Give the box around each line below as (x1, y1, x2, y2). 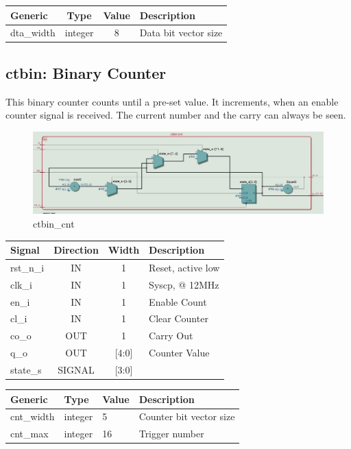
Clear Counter (149, 311, 208, 326)
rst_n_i (10, 260, 45, 274)
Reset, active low (149, 260, 220, 274)
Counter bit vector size (138, 409, 235, 424)
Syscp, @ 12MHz (149, 277, 219, 291)
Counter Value (149, 345, 210, 360)
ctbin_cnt (33, 216, 75, 230)
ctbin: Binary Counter (5, 62, 167, 83)
